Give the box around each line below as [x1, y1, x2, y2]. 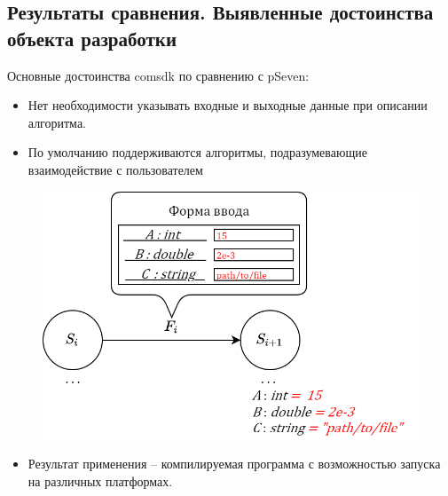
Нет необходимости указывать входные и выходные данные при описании [28, 96, 428, 114]
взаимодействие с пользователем [28, 160, 203, 178]
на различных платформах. [28, 472, 173, 491]
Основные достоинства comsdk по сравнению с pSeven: [7, 66, 310, 84]
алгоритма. [28, 113, 86, 131]
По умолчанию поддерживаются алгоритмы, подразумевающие [28, 143, 367, 161]
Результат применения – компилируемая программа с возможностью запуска [28, 454, 441, 473]
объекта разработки [7, 24, 177, 51]
